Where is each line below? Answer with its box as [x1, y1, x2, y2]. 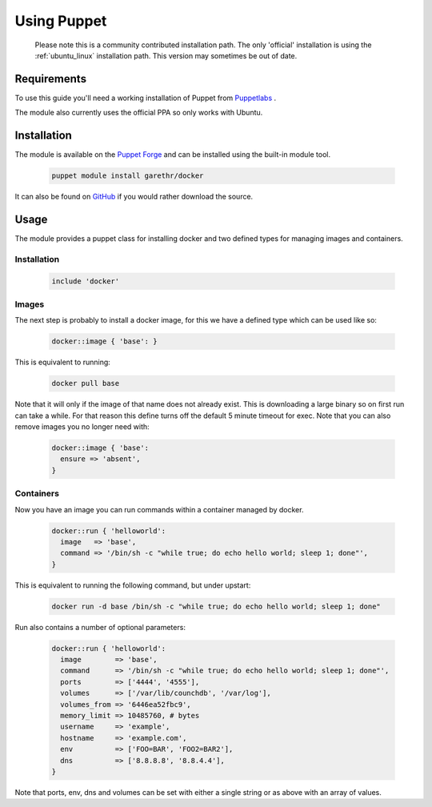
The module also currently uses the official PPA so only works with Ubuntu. [14, 108, 263, 118]
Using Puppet [14, 12, 107, 30]
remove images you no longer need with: [14, 422, 150, 432]
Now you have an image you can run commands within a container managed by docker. [14, 504, 304, 514]
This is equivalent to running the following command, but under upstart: [14, 580, 251, 590]
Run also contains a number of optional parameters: [14, 622, 186, 632]
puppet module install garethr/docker [51, 171, 204, 180]
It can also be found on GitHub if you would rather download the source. [14, 192, 254, 202]
